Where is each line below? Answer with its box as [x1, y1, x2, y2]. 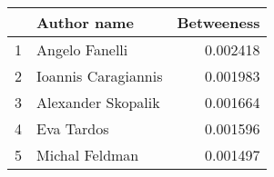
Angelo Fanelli [36, 39, 128, 60]
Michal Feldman [36, 144, 139, 165]
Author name [36, 12, 134, 33]
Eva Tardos [36, 118, 109, 139]
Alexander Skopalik [36, 92, 160, 113]
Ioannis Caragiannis [36, 65, 163, 86]
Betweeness [177, 12, 260, 33]
